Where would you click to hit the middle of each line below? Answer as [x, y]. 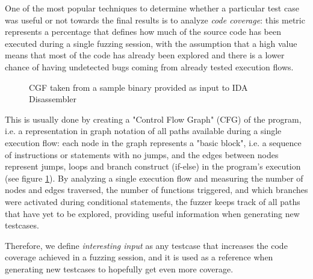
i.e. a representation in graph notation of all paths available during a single [143, 131]
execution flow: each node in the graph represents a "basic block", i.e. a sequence [153, 142]
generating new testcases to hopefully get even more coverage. [119, 268]
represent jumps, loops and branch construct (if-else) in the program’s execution [153, 166]
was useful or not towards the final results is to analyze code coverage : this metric [155, 20]
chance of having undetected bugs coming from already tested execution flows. [149, 66]
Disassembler [53, 99]
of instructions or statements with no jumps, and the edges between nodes [142, 154]
